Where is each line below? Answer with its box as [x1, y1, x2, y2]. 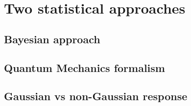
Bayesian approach [4, 31, 100, 46]
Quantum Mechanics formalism [4, 60, 165, 75]
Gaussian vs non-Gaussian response [4, 88, 188, 104]
